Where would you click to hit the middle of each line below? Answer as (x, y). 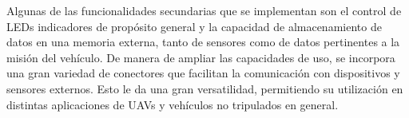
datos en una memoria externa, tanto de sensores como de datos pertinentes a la (203, 42)
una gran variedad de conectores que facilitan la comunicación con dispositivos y (203, 73)
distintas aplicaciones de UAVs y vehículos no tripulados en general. (173, 104)
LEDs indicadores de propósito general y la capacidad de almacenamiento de (194, 26)
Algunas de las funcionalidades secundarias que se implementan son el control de (204, 10)
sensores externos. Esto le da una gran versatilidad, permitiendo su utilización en (205, 88)
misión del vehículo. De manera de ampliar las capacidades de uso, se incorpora (201, 57)
